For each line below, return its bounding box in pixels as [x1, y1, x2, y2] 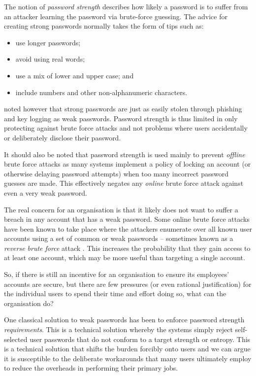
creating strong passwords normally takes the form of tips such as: [4, 21, 204, 31]
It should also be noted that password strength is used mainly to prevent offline [4, 149, 245, 159]
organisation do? [4, 298, 54, 308]
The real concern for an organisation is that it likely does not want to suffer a [4, 204, 238, 214]
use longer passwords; [15, 37, 81, 47]
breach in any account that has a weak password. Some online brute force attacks [4, 214, 250, 224]
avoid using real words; [15, 54, 85, 64]
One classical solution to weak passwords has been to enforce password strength [4, 314, 245, 325]
